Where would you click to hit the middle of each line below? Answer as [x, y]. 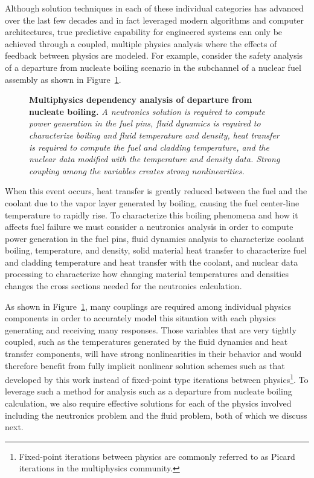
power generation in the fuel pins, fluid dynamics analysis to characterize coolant [155, 238]
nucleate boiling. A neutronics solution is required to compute [147, 111]
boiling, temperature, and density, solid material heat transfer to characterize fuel [156, 250]
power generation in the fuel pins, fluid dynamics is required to [145, 123]
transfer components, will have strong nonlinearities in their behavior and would [153, 354]
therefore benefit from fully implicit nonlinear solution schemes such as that [145, 365]
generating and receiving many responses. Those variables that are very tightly [151, 329]
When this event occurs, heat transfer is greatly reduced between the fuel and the [156, 191]
